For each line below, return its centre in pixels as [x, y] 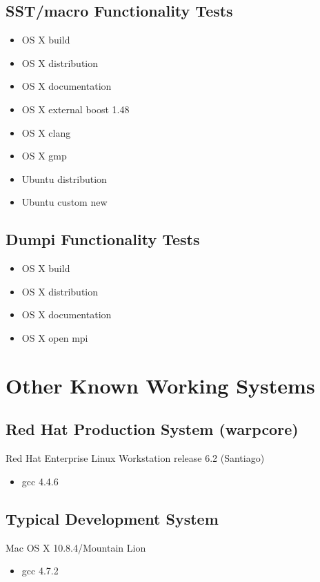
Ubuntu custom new [64, 202]
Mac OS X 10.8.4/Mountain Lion [76, 547]
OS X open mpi [55, 337]
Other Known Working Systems [160, 385]
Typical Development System [112, 518]
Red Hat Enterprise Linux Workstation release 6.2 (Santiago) [135, 458]
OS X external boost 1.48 [76, 109]
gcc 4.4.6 [40, 481]
